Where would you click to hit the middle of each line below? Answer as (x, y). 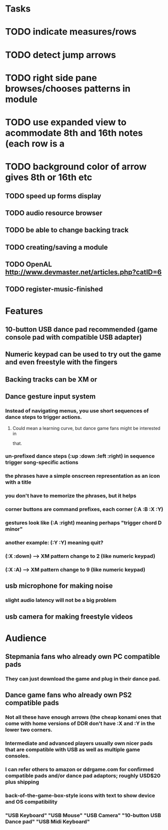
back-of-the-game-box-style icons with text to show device (80, 796)
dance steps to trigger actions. (44, 417)
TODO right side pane (51, 78)
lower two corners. (29, 730)
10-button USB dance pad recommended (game (81, 329)
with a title (18, 482)
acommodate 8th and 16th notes (74, 133)
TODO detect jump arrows (61, 55)
